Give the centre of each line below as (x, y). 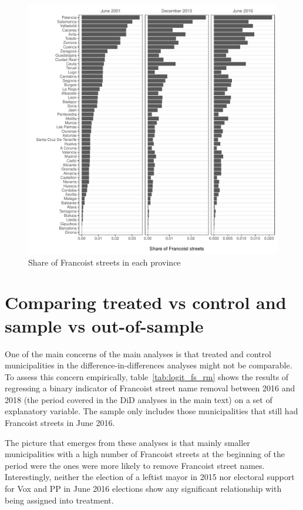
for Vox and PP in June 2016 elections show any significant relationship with (143, 489)
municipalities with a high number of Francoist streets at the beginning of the (145, 454)
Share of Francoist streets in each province (105, 262)
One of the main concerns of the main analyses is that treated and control (138, 353)
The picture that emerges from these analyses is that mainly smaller (127, 442)
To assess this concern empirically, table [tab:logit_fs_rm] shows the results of (147, 376)
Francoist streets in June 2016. (60, 423)
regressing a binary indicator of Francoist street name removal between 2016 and (150, 388)
